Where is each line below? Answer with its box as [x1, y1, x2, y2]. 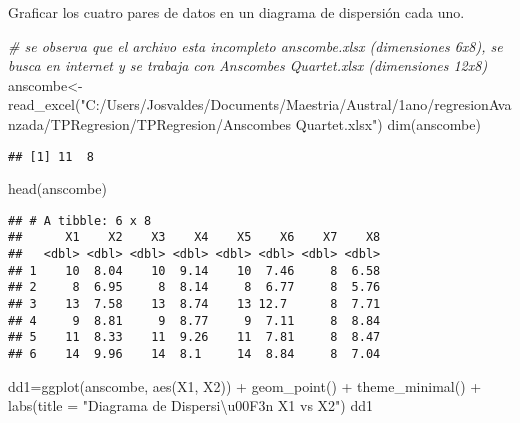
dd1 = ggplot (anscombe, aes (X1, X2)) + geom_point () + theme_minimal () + [8, 375, 482, 396]
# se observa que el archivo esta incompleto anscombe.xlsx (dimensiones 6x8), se [8, 35, 503, 56]
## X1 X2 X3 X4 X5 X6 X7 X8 [8, 230, 381, 245]
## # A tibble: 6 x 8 [8, 213, 152, 228]
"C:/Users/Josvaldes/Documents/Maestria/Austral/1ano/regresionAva [80, 94, 512, 115]
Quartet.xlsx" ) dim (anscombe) [295, 113, 481, 134]
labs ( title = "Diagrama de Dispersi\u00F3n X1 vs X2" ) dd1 [8, 395, 373, 416]
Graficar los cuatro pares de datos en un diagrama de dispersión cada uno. [8, 2, 465, 22]
